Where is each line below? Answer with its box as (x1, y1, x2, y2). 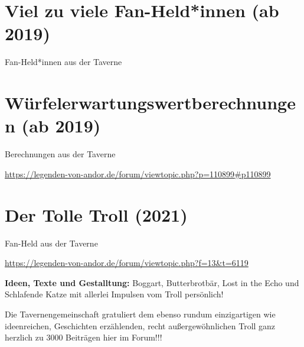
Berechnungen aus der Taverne (5, 148, 116, 160)
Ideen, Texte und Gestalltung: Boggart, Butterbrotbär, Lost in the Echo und (5, 276, 299, 288)
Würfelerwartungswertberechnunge (5, 90, 296, 115)
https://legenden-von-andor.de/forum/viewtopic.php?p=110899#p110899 (5, 167, 271, 180)
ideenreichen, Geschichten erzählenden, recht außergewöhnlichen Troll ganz (5, 319, 276, 332)
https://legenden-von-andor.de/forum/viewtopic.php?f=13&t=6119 (5, 257, 249, 269)
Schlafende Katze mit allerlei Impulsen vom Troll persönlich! (5, 288, 224, 300)
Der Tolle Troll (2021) (5, 202, 188, 226)
